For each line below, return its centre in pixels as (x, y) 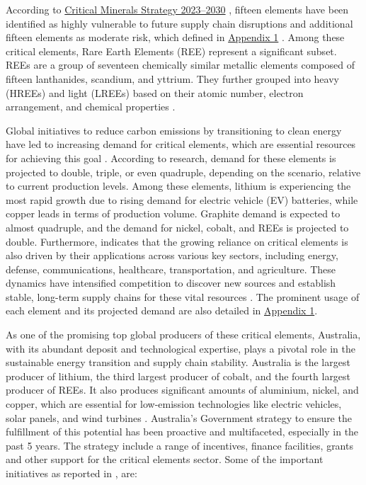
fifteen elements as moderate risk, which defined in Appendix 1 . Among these (175, 37)
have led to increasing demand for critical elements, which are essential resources (181, 144)
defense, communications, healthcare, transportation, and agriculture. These (171, 269)
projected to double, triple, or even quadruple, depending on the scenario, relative (183, 172)
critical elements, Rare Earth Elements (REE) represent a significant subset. (171, 51)
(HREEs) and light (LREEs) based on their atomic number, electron (155, 92)
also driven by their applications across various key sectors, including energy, (172, 255)
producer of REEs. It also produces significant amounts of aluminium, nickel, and (182, 390)
